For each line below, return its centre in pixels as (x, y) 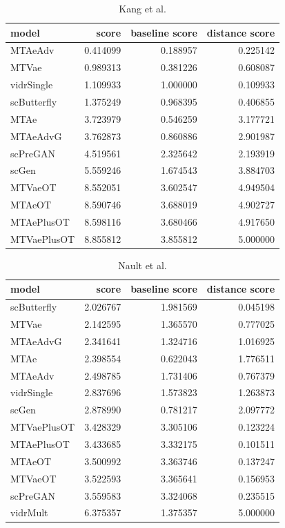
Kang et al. (142, 8)
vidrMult (29, 512)
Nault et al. (142, 265)
